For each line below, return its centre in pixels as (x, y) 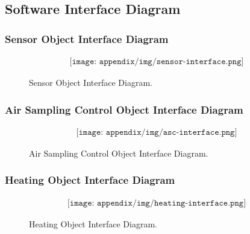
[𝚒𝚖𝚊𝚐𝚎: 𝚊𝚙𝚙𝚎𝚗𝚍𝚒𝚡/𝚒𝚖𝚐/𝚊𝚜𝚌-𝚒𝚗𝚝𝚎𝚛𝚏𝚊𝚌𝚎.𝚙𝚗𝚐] (157, 132)
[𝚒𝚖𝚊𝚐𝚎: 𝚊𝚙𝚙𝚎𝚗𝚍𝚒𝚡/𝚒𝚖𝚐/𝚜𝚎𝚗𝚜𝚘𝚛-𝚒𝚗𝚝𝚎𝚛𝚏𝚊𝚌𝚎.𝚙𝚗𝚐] (157, 62)
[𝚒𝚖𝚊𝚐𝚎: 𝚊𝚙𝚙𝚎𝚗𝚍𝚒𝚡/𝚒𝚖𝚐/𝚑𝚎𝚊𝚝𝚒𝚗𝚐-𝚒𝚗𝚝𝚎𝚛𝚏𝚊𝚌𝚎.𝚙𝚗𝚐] (157, 203)
